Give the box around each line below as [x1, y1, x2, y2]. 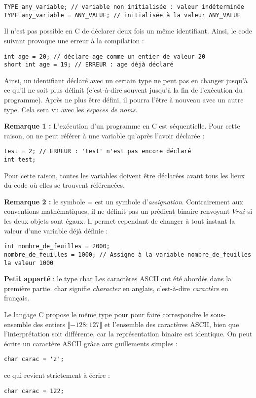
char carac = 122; [4, 387, 64, 395]
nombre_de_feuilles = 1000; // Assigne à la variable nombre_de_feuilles [4, 251, 252, 258]
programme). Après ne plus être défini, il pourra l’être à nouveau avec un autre [4, 95, 244, 104]
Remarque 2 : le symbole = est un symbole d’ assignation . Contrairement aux [4, 196, 243, 206]
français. [4, 293, 30, 303]
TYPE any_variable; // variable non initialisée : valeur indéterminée [4, 3, 244, 10]
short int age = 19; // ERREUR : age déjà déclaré [4, 61, 174, 68]
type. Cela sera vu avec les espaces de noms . [4, 104, 138, 114]
